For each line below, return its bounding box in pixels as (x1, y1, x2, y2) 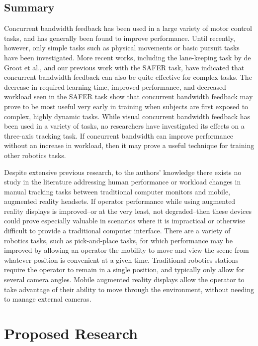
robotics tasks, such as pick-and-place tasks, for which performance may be (4, 235, 233, 245)
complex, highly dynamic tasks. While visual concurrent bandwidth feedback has (4, 111, 251, 121)
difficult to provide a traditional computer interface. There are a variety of (4, 225, 231, 236)
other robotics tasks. (4, 150, 66, 160)
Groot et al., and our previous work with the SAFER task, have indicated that (4, 62, 245, 72)
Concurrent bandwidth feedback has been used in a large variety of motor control (4, 23, 252, 33)
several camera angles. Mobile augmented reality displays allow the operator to (4, 274, 245, 285)
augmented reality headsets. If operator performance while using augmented (4, 196, 236, 206)
